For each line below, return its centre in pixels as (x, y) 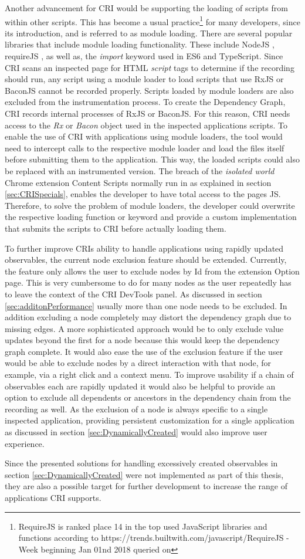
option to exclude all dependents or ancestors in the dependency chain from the (148, 397)
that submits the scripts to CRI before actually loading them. (116, 228)
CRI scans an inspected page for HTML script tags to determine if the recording (150, 67)
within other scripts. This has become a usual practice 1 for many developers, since (152, 21)
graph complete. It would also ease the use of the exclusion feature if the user (144, 351)
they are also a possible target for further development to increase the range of (146, 486)
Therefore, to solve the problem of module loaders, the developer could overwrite (150, 205)
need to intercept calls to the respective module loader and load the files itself (145, 148)
